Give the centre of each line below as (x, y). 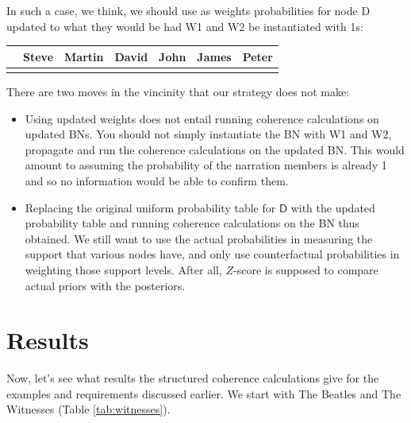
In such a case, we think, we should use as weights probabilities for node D (188, 10)
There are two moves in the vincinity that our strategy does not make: (178, 92)
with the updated (333, 207)
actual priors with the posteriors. (105, 285)
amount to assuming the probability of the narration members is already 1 (206, 165)
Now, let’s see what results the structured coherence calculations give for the (193, 378)
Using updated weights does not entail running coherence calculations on (202, 118)
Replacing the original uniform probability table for (150, 207)
